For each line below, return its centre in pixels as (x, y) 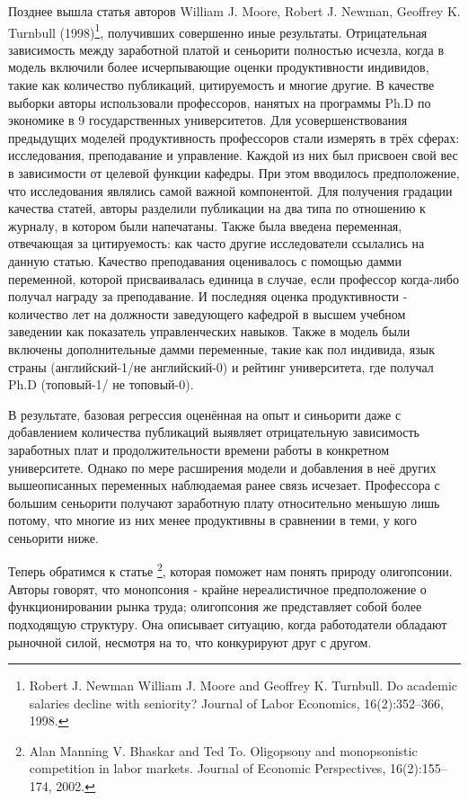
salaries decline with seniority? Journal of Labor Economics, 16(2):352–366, (236, 703)
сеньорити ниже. (53, 537)
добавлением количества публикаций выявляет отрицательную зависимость (214, 432)
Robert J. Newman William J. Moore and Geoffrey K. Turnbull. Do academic (243, 685)
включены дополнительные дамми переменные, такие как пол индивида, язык (222, 348)
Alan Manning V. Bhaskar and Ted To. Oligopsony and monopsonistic (223, 750)
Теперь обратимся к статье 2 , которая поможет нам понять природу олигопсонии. (230, 570)
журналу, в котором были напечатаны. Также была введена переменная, (205, 225)
